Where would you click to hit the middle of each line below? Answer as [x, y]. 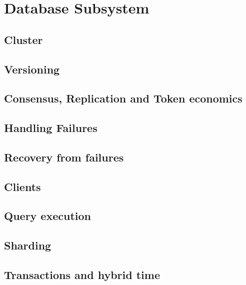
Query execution [47, 216]
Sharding [28, 245]
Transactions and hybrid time [82, 275]
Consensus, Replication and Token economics [123, 98]
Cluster [23, 39]
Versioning [32, 69]
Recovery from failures [64, 157]
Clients [22, 186]
